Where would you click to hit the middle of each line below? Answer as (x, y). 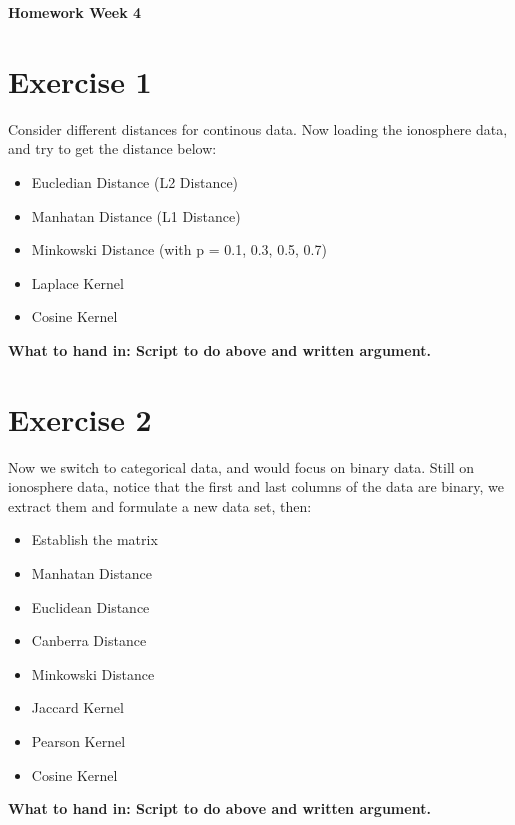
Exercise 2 (80, 418)
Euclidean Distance (90, 606)
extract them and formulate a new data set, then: (160, 505)
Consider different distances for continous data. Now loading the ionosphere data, (258, 128)
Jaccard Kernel (77, 707)
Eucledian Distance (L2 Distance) (135, 181)
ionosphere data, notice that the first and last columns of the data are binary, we (256, 486)
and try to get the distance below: (112, 148)
